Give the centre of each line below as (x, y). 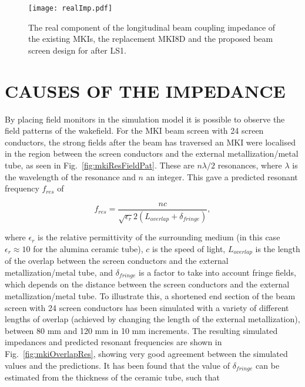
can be (268, 365)
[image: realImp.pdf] (71, 8)
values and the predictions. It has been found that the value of (117, 365)
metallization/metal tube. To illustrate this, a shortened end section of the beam (150, 296)
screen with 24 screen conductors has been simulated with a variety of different (147, 307)
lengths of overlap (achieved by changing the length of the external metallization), (152, 319)
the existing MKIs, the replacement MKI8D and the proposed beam (151, 39)
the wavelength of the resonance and (70, 176)
